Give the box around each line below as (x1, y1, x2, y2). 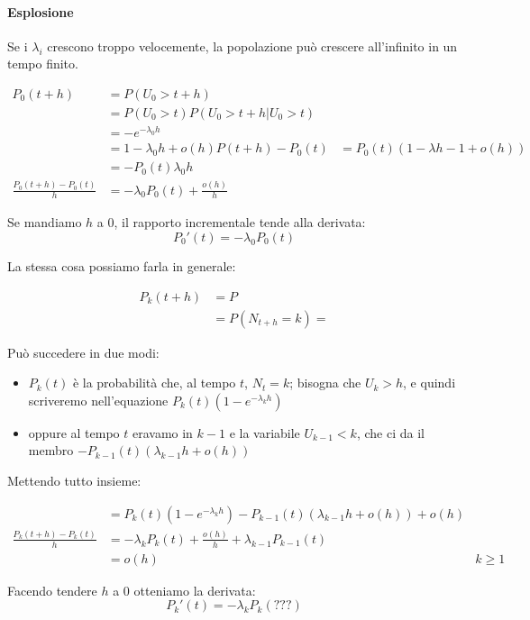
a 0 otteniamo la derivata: (113, 580, 256, 599)
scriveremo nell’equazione (28, 390, 169, 409)
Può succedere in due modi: (7, 342, 160, 361)
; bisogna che (289, 373, 361, 392)
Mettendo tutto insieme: (7, 471, 142, 490)
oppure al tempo (28, 423, 120, 442)
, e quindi (403, 373, 456, 392)
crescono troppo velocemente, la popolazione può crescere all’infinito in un (47, 36, 458, 55)
